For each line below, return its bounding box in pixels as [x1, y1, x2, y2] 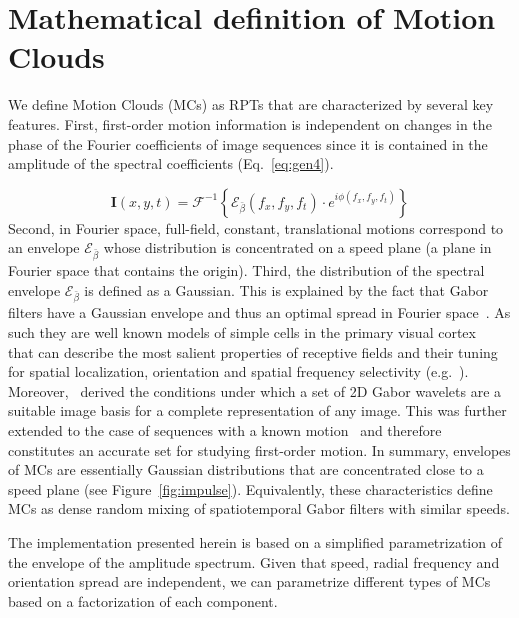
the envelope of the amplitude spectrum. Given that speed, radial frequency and [8, 551, 500, 572]
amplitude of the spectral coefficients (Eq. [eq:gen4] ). [8, 153, 334, 174]
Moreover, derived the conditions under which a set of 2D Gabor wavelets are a [8, 380, 502, 401]
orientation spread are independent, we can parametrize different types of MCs [8, 571, 491, 592]
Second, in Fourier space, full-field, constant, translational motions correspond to [8, 217, 504, 238]
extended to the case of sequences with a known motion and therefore [8, 419, 442, 440]
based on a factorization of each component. [8, 590, 278, 611]
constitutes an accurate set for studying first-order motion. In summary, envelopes [8, 439, 511, 460]
